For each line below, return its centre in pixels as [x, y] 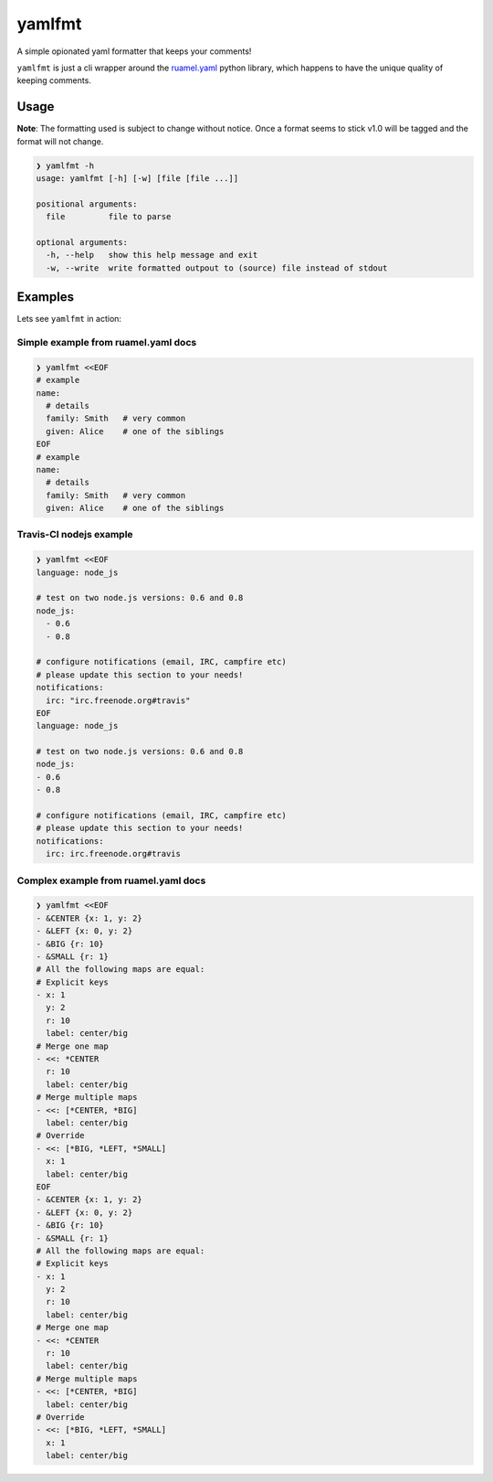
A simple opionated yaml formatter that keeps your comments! [134, 51]
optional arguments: [82, 242]
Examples [46, 297]
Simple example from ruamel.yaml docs [107, 342]
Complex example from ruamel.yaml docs [111, 880]
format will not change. [60, 141]
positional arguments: [87, 204]
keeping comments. [54, 80]
